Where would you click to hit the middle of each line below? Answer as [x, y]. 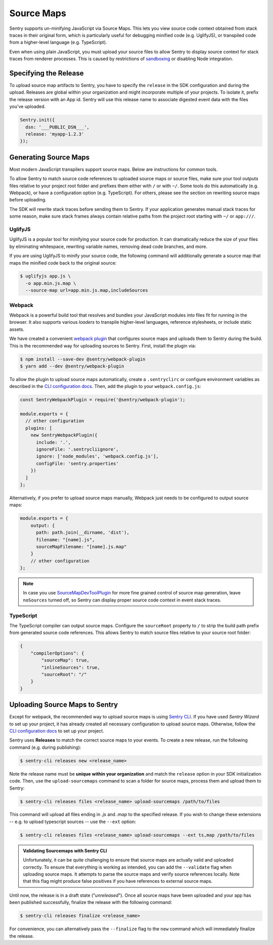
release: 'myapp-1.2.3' [55, 134]
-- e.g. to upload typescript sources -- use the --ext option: [73, 822]
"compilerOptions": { [57, 653]
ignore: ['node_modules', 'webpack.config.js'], [97, 456]
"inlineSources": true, [71, 667]
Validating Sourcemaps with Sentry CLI [65, 850]
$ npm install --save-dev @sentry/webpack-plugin [83, 359]
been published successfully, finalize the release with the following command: [91, 903]
